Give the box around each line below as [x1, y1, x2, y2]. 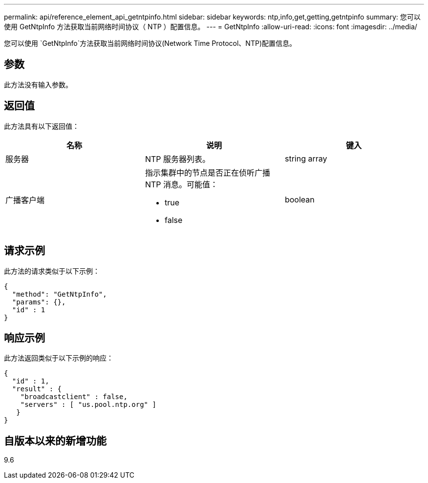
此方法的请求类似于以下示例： [4, 266, 100, 275]
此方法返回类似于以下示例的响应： [4, 354, 113, 362]
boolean [284, 194, 315, 204]
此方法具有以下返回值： [4, 121, 79, 130]
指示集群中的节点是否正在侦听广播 [145, 167, 270, 178]
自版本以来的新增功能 [4, 434, 107, 447]
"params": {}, [12, 298, 66, 306]
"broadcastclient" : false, [20, 393, 128, 401]
